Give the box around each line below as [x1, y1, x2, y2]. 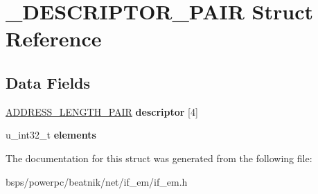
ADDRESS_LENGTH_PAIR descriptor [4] [6, 104, 198, 118]
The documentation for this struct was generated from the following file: [6, 150, 312, 165]
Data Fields [6, 71, 91, 93]
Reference [6, 24, 102, 53]
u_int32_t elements [6, 127, 96, 142]
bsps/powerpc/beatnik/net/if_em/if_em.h [6, 174, 188, 188]
